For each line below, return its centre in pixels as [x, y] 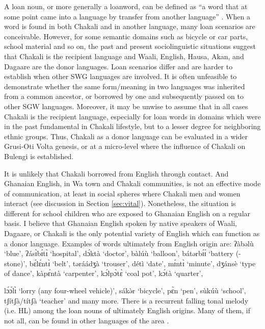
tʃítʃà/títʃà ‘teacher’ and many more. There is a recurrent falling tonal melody [126, 300]
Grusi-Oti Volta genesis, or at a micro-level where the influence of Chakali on [125, 146]
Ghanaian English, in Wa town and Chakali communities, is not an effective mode [132, 183]
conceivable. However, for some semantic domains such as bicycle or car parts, [126, 36]
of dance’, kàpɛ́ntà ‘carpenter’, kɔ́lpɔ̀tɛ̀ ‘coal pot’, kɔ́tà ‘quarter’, [104, 273]
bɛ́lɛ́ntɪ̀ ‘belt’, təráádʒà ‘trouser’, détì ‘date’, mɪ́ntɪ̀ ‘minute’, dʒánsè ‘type [142, 263]
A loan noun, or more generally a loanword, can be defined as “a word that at [126, 6]
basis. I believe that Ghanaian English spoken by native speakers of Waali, [121, 223]
